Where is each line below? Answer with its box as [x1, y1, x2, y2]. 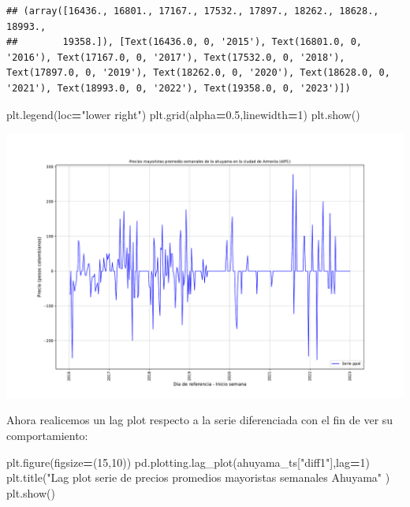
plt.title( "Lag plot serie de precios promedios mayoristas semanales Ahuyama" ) [6, 469, 390, 486]
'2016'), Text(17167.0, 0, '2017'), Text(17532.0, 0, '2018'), [6, 51, 345, 63]
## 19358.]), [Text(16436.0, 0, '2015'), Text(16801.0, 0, [6, 36, 363, 48]
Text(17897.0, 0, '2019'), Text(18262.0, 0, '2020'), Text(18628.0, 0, [6, 67, 390, 79]
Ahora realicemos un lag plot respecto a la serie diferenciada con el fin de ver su [6, 412, 393, 428]
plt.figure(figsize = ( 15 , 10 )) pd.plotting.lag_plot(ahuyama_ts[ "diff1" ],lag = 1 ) [6, 453, 370, 470]
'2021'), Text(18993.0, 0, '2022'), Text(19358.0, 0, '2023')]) [6, 82, 351, 94]
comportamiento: [6, 427, 88, 444]
